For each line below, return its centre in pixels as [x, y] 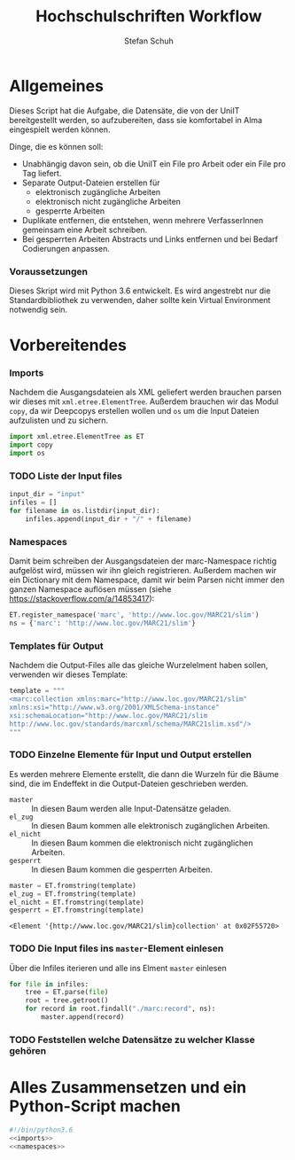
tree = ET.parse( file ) [67, 993]
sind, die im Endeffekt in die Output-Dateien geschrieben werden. [129, 783]
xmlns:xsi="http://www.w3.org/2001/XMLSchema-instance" [114, 707]
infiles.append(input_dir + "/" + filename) [109, 519]
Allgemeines [57, 86]
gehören [28, 1050]
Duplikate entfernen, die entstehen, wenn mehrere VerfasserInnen [143, 220]
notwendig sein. [39, 309]
